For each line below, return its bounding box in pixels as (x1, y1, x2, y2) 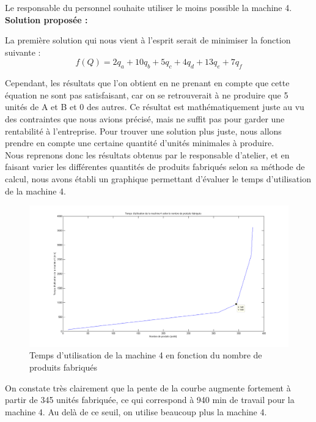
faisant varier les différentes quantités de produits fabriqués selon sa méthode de (5, 160, 305, 173)
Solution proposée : (5, 13, 88, 26)
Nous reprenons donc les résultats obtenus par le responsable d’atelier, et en (5, 148, 290, 161)
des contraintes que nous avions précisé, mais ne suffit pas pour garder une (5, 112, 285, 125)
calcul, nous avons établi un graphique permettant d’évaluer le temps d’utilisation (5, 172, 311, 185)
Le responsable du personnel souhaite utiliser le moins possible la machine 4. (5, 1, 292, 13)
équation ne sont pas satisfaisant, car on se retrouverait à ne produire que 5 (5, 88, 288, 101)
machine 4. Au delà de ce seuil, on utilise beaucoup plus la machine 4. (5, 405, 267, 418)
